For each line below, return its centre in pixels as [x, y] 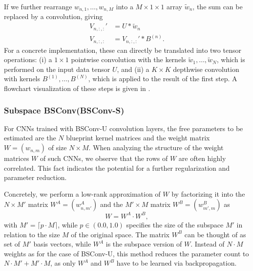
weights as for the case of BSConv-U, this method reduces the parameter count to [126, 253]
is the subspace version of [144, 244]
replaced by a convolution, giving [53, 16]
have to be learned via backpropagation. [177, 263]
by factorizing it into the [208, 193]
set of [12, 244]
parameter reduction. [35, 177]
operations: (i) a [28, 59]
